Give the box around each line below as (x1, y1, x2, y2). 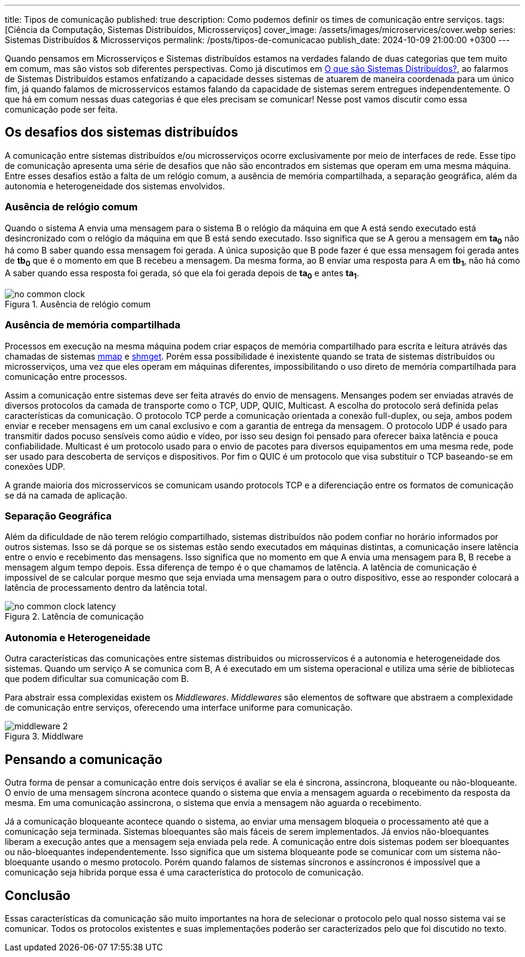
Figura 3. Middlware (5, 731, 83, 742)
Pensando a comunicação (5, 751, 162, 767)
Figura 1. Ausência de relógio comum (5, 298, 151, 309)
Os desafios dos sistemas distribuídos (5, 125, 239, 140)
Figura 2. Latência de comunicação (5, 611, 144, 622)
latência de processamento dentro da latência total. (5, 582, 207, 593)
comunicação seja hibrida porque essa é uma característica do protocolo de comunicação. (5, 867, 364, 878)
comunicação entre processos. (5, 371, 127, 382)
